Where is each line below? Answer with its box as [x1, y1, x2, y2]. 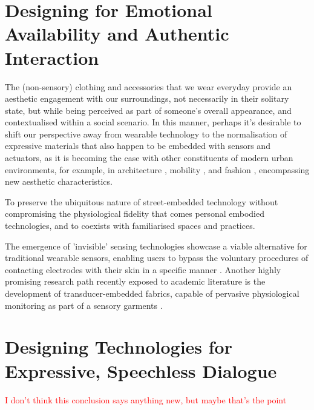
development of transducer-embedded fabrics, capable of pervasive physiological [5, 287, 299, 299]
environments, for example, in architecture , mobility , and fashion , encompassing [5, 163, 310, 176]
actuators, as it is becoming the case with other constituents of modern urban [5, 151, 293, 164]
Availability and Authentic [5, 21, 229, 46]
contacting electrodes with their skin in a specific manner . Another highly [5, 263, 281, 276]
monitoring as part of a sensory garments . [5, 299, 163, 311]
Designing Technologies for [5, 334, 232, 359]
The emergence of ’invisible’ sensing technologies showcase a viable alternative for [5, 239, 307, 252]
